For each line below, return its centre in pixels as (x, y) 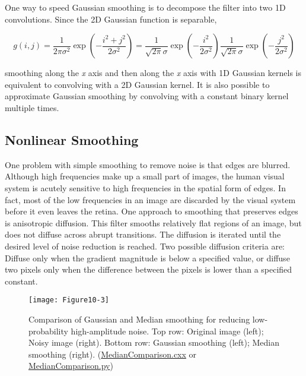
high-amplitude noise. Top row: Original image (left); (167, 331)
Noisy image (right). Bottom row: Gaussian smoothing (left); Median (154, 342)
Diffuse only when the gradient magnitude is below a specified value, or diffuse (147, 257)
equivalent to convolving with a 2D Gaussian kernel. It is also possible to (137, 84)
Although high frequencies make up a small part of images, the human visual (145, 176)
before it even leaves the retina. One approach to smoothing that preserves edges (152, 211)
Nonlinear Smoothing (72, 139)
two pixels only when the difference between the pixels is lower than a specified (149, 269)
